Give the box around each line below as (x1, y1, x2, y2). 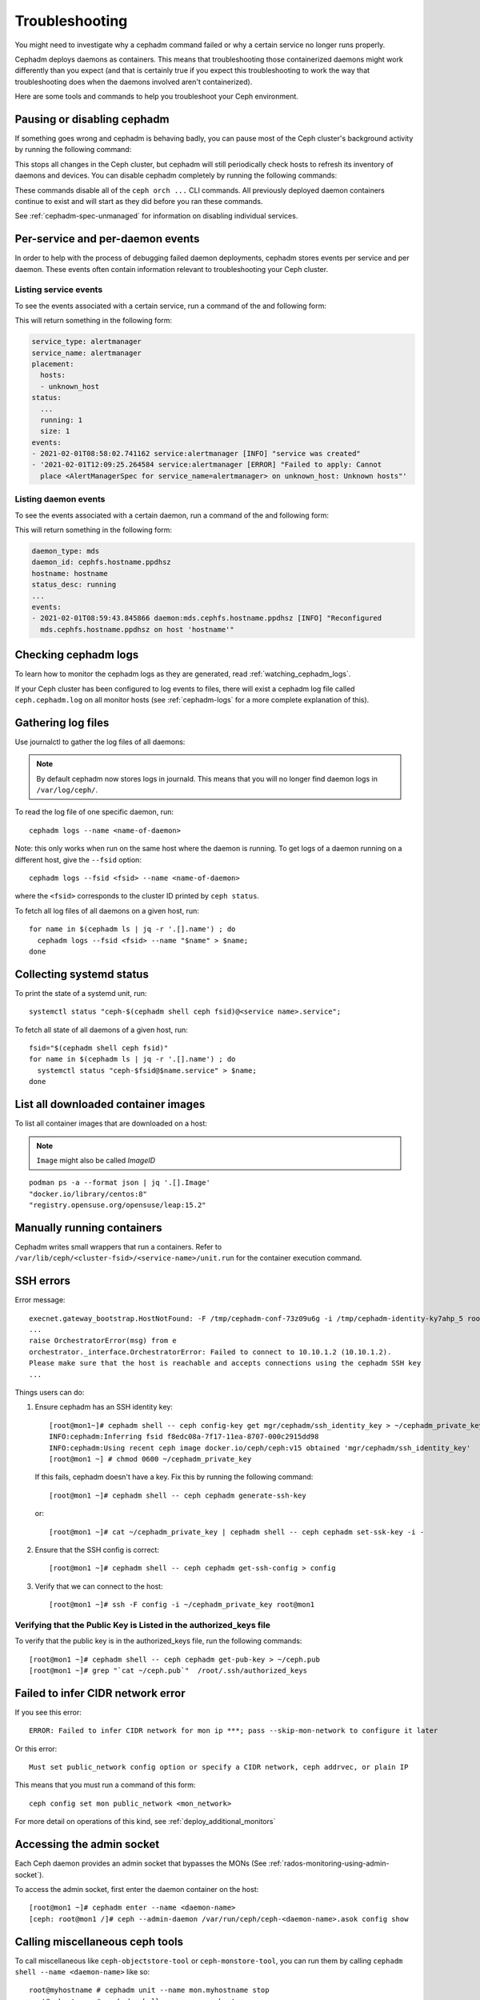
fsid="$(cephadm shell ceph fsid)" (29, 1044, 169, 1053)
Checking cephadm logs (14, 648, 139, 662)
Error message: (14, 1295, 66, 1305)
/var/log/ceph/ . (36, 785, 98, 795)
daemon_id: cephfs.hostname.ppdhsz (31, 558, 171, 567)
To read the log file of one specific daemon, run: (14, 807, 174, 817)
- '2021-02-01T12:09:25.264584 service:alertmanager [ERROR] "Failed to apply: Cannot (31, 460, 382, 470)
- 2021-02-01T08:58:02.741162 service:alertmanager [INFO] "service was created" (31, 449, 362, 458)
